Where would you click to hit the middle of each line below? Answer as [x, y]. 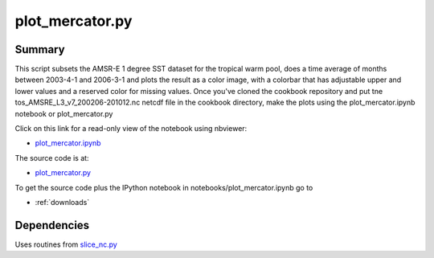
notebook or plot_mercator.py [64, 113]
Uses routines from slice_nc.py [66, 244]
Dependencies [52, 225]
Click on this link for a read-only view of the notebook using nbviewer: [131, 129]
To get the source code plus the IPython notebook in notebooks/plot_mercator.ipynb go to [164, 187]
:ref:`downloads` [62, 202]
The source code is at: [52, 158]
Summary [40, 49]
